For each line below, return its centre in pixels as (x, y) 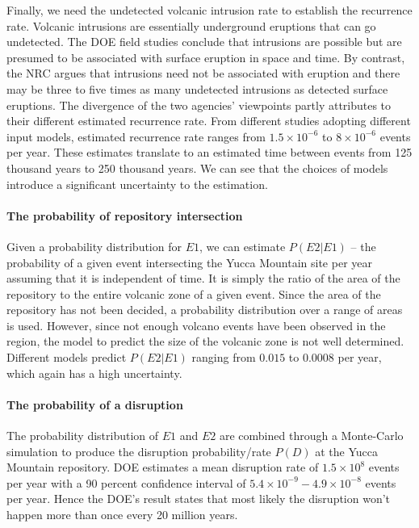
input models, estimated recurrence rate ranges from (136, 136)
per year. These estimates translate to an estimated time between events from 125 (209, 152)
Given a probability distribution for (94, 246)
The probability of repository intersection (125, 215)
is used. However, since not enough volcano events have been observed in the (196, 325)
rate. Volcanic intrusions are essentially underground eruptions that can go (191, 25)
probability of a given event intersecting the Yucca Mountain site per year (189, 262)
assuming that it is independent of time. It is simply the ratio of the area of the (203, 278)
